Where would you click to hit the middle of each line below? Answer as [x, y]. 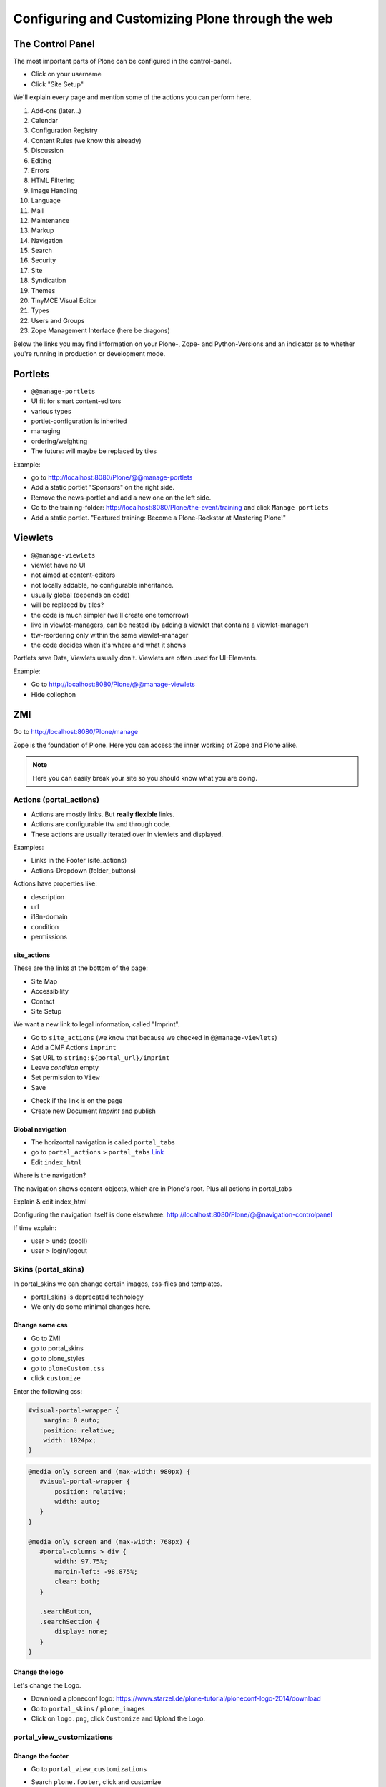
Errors [40, 170]
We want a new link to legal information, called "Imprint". [96, 1024]
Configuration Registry [64, 130]
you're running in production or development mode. [89, 353]
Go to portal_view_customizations [89, 1769]
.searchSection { [70, 1622]
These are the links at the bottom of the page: [80, 968]
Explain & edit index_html [50, 1202]
